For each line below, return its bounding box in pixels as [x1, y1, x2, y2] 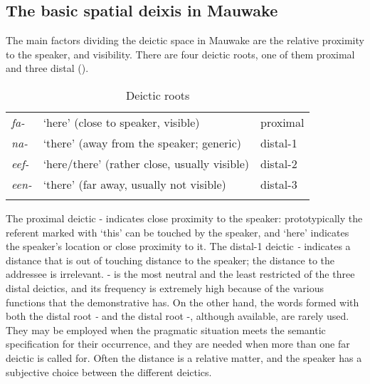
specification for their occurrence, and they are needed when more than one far [6, 336, 350, 351]
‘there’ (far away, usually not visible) [43, 175, 226, 192]
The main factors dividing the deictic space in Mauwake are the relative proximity [6, 33, 364, 48]
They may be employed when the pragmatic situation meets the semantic [6, 322, 326, 337]
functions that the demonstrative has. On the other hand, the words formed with [6, 294, 359, 309]
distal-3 [260, 175, 297, 192]
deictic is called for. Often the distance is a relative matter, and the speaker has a [6, 350, 362, 365]
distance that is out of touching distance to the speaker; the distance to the [6, 252, 335, 267]
